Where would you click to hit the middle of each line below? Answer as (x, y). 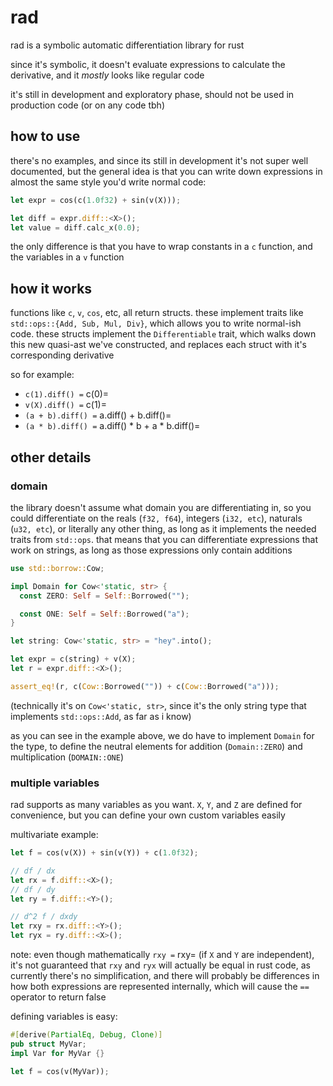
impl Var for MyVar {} (57, 1053)
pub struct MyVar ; (48, 1044)
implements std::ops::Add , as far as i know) (101, 716)
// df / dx (33, 871)
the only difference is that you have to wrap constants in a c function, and (161, 247)
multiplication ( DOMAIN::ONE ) (67, 757)
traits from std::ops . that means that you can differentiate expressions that (164, 539)
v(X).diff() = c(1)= (65, 405)
